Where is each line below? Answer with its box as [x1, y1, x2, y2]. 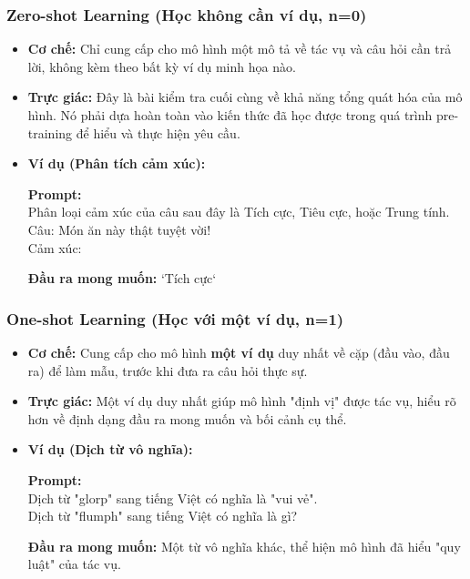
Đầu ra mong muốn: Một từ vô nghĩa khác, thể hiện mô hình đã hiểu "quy [27, 536, 461, 555]
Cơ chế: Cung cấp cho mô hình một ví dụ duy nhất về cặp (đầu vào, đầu [27, 342, 450, 361]
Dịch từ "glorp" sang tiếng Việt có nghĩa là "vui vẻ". [27, 488, 318, 507]
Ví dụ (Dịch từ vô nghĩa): [27, 440, 193, 459]
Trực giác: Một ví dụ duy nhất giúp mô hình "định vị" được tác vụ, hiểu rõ [27, 391, 456, 411]
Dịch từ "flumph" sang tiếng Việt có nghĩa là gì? [27, 506, 298, 525]
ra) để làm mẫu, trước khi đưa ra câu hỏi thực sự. [27, 361, 308, 380]
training [27, 123, 73, 142]
